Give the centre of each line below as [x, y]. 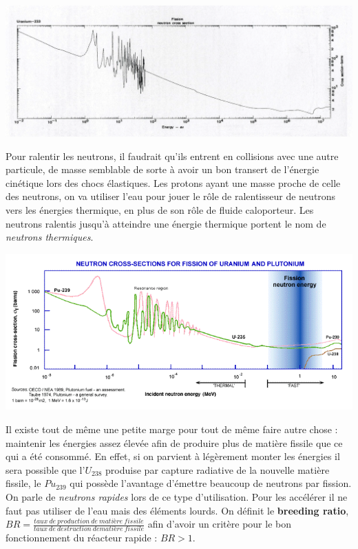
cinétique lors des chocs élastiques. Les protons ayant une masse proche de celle [173, 182]
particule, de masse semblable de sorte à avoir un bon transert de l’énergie [162, 169]
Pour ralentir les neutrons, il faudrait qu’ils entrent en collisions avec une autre [172, 156]
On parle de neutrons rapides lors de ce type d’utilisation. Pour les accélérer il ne [177, 496]
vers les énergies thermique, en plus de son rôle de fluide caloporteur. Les [160, 209]
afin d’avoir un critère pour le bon [219, 524]
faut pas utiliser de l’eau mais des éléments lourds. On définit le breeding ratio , [177, 510]
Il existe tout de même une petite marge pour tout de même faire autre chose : [172, 429]
